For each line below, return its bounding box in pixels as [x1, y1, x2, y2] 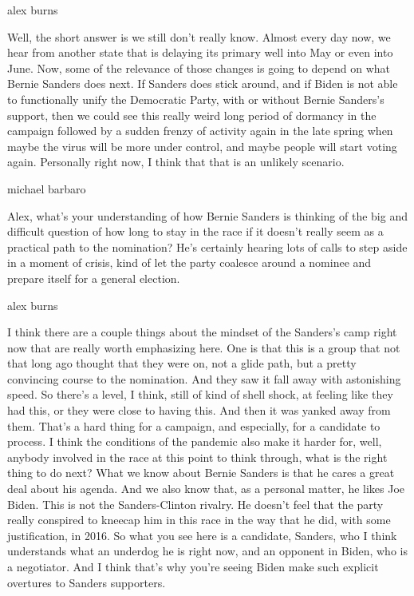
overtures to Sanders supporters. [7, 574, 166, 590]
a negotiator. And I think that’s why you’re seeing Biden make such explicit [7, 558, 379, 574]
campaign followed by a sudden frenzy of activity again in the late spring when [7, 122, 393, 139]
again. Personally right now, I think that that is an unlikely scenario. [7, 153, 345, 170]
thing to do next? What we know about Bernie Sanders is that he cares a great [7, 464, 395, 481]
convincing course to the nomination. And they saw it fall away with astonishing [7, 370, 401, 387]
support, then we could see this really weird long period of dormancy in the [7, 106, 377, 123]
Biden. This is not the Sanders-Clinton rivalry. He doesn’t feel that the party [7, 495, 384, 512]
